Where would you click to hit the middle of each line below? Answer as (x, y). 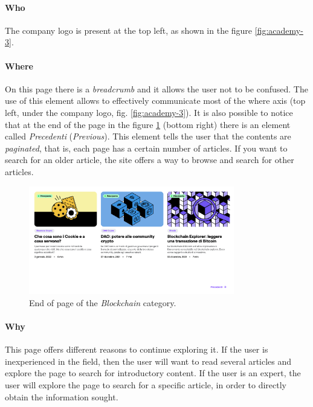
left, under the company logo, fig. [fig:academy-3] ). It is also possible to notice (149, 112)
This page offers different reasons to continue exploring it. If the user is (137, 349)
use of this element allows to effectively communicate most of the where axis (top (155, 101)
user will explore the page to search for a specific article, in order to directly (146, 385)
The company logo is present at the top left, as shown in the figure (129, 30)
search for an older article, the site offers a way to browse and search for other (150, 160)
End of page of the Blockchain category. (103, 302)
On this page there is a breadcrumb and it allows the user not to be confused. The (156, 88)
